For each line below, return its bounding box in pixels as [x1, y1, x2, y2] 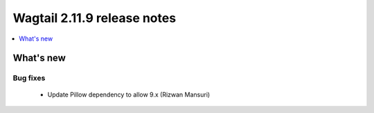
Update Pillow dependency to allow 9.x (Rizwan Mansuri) [47, 90, 211, 99]
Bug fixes [12, 73, 46, 83]
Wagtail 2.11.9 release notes [12, 10, 177, 25]
